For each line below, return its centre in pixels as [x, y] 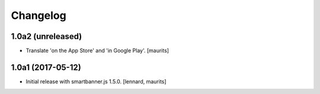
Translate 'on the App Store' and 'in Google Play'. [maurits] [97, 51]
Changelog [39, 15]
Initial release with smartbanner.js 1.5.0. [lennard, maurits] [96, 81]
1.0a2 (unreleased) [47, 36]
